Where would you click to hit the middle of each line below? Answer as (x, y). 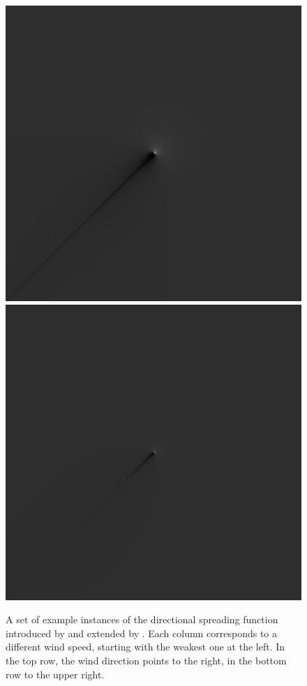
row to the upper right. (55, 674)
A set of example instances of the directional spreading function (142, 619)
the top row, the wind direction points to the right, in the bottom (146, 660)
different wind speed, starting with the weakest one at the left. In (145, 647)
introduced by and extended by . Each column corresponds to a (142, 633)
